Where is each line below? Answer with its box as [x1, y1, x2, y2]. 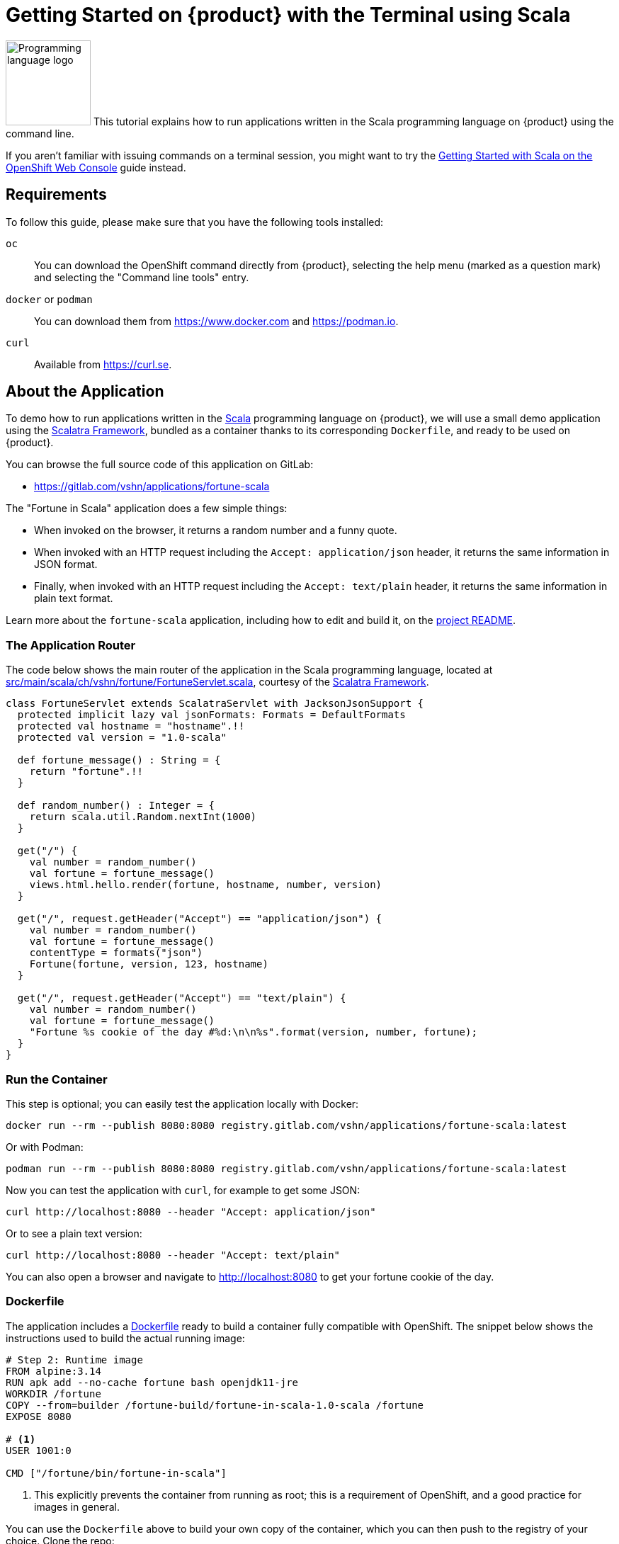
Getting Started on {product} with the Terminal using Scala [6, 3, 571, 27]
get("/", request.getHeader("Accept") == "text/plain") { [17, 992, 346, 1004]
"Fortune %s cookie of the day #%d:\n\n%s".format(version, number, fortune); [29, 1026, 477, 1038]
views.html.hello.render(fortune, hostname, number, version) [29, 879, 382, 891]
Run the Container [6, 1072, 108, 1086]
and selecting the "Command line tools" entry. [34, 271, 249, 283]
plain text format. [34, 592, 113, 605]
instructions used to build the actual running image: [6, 1332, 245, 1344]
